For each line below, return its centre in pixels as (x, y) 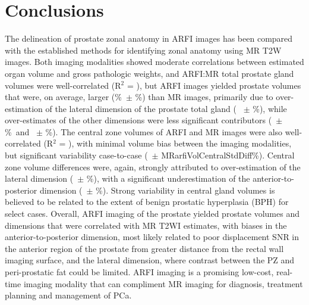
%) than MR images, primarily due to (204, 97)
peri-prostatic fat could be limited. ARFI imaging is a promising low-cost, (139, 272)
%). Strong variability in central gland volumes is (185, 190)
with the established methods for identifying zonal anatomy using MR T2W (143, 50)
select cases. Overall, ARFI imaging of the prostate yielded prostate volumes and (152, 214)
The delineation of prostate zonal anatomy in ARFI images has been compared (149, 38)
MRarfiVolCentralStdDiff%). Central (228, 155)
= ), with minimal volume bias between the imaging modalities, (175, 143)
